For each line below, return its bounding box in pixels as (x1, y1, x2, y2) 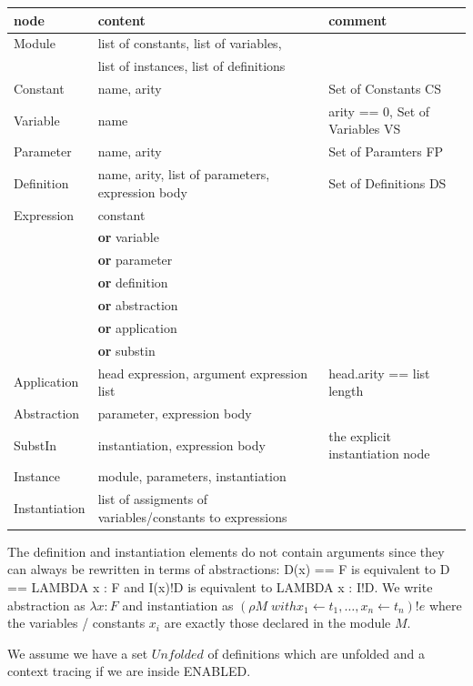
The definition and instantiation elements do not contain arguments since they (7, 541, 445, 560)
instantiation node (328, 444, 430, 463)
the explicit (328, 426, 392, 445)
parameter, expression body (97, 403, 252, 422)
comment (328, 10, 387, 29)
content (97, 10, 146, 29)
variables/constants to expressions (97, 507, 287, 526)
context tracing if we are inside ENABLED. (7, 661, 251, 681)
